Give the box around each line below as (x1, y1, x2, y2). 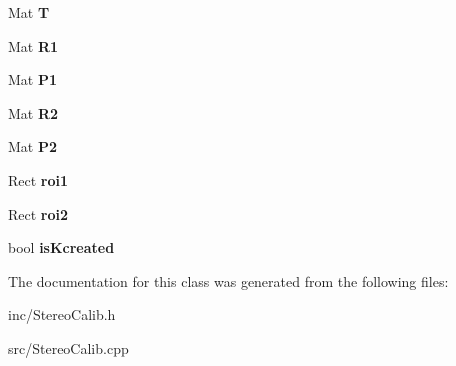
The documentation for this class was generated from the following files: (8, 270, 449, 291)
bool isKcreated (8, 237, 115, 258)
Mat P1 (8, 69, 58, 90)
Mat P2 (8, 136, 58, 157)
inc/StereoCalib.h (8, 304, 116, 325)
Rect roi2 (8, 203, 69, 224)
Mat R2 (8, 102, 59, 123)
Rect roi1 (8, 169, 69, 190)
